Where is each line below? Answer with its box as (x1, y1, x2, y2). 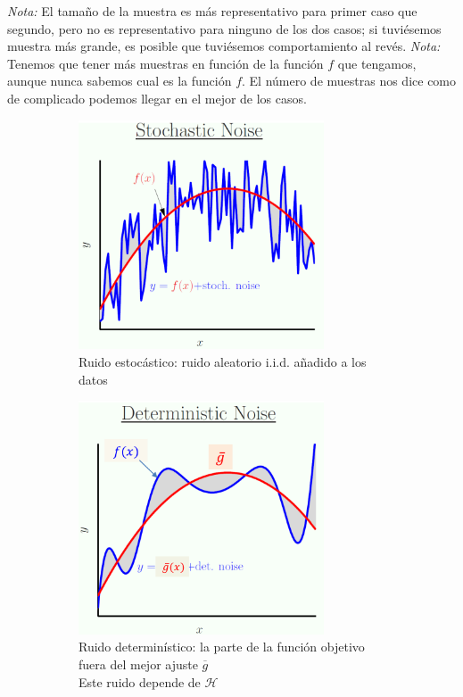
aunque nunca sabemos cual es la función (7, 71, 232, 90)
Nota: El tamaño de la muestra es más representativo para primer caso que (7, 2, 418, 20)
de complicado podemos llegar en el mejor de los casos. (7, 88, 307, 107)
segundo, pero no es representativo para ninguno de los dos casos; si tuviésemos (7, 19, 442, 37)
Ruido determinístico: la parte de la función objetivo (79, 637, 365, 656)
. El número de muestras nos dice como (242, 71, 457, 90)
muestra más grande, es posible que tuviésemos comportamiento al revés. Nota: (7, 37, 441, 55)
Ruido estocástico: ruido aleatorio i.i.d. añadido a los (79, 353, 367, 371)
